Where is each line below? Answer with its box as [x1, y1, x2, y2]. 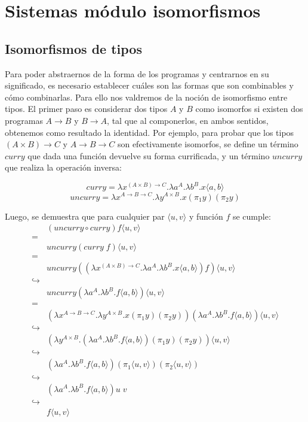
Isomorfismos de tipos [5, 39, 142, 57]
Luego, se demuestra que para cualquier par [5, 210, 165, 222]
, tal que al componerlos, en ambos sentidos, [107, 114, 269, 126]
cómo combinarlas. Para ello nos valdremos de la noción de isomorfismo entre [5, 90, 288, 103]
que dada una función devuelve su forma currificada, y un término [27, 149, 270, 162]
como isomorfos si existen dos [195, 102, 303, 115]
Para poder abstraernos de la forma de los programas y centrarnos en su [5, 67, 269, 80]
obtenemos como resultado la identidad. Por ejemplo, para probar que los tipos [5, 126, 294, 138]
